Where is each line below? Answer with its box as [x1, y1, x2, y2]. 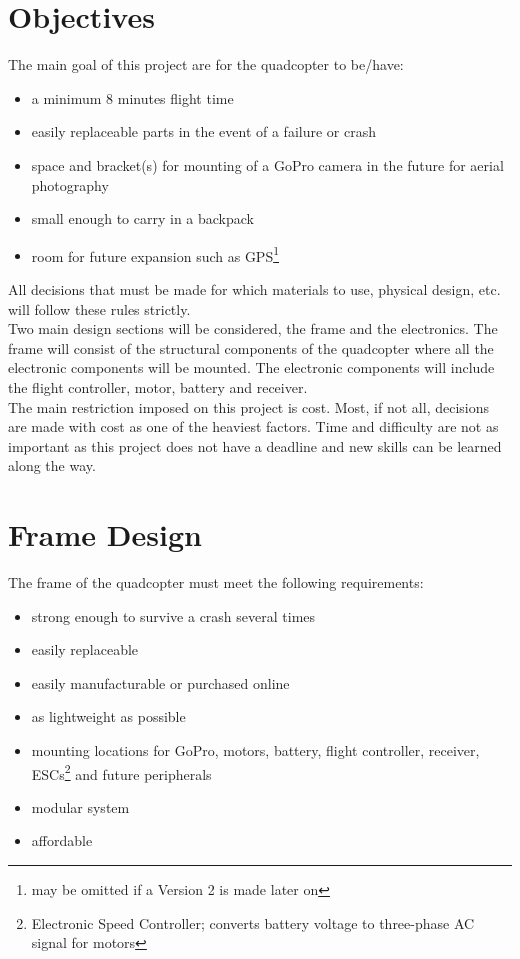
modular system [31, 796, 130, 817]
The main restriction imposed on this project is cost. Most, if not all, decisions [8, 396, 489, 417]
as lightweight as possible [31, 706, 186, 727]
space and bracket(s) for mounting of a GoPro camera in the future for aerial [31, 154, 504, 175]
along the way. [8, 455, 96, 476]
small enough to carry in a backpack [31, 208, 255, 229]
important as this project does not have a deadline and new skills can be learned [8, 435, 502, 456]
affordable [31, 830, 93, 851]
